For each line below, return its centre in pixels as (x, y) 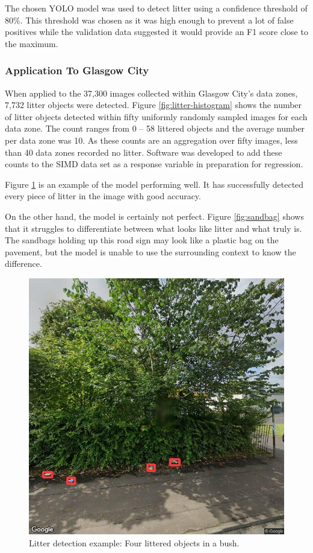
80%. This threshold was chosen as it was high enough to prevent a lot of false (149, 20)
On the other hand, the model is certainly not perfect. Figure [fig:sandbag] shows (154, 216)
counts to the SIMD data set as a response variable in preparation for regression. (154, 164)
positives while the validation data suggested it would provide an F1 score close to (156, 32)
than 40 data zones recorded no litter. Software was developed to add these (144, 152)
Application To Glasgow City (77, 70)
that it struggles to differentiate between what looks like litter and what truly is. (153, 228)
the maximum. (32, 43)
